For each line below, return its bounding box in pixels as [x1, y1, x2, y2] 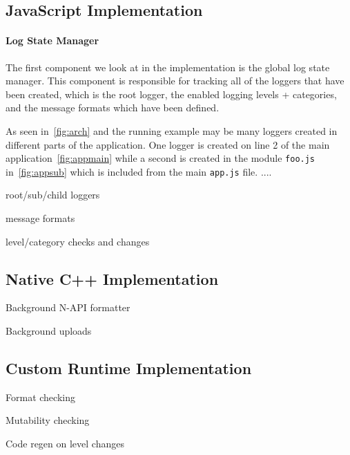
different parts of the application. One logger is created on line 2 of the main [6, 137, 330, 151]
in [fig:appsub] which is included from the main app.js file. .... [6, 164, 272, 178]
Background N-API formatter [6, 300, 130, 315]
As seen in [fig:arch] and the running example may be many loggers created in [6, 123, 338, 138]
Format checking [6, 389, 75, 404]
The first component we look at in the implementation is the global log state [6, 59, 330, 74]
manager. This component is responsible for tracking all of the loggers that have [6, 73, 344, 88]
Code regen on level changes [6, 436, 124, 451]
